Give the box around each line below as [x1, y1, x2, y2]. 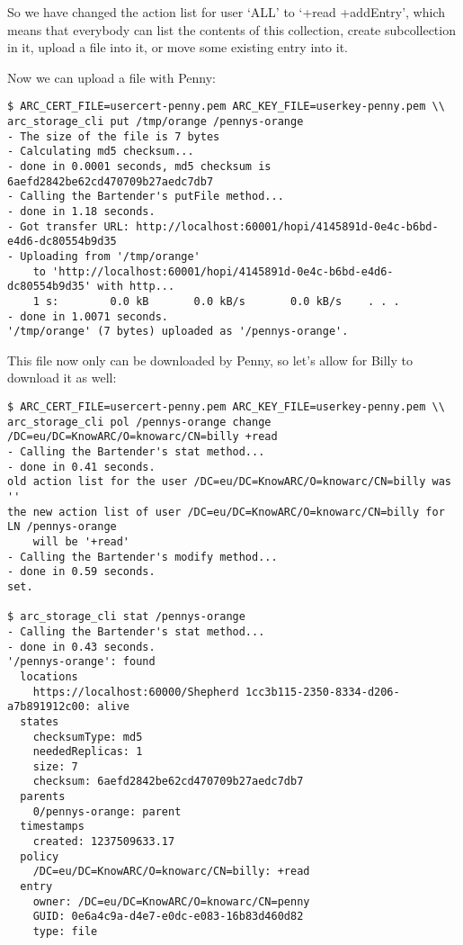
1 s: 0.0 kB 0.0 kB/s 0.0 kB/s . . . [32, 294, 400, 308]
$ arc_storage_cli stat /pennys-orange [7, 610, 245, 624]
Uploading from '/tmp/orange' [20, 249, 200, 263]
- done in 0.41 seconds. [7, 460, 156, 473]
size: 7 [32, 760, 78, 773]
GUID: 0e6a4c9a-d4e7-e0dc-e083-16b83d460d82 [32, 910, 304, 923]
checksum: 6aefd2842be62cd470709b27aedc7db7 [32, 775, 304, 788]
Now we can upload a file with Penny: [7, 67, 216, 86]
